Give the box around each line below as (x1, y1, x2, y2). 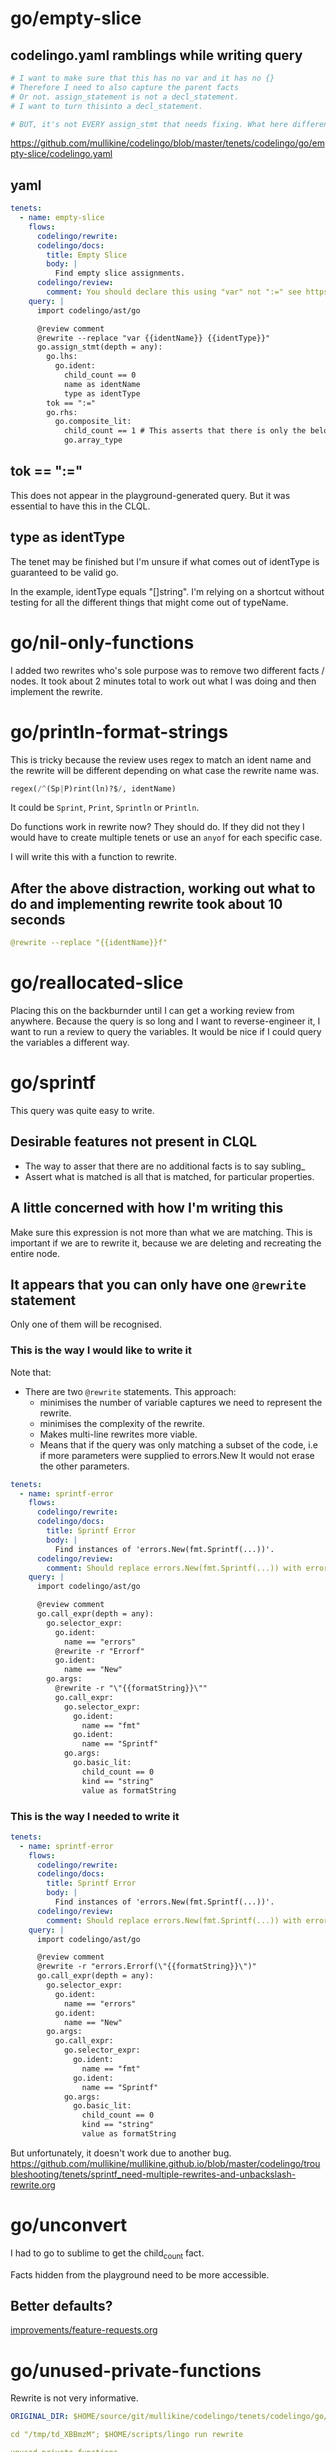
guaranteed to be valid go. (10, 566, 119, 578)
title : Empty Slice (46, 250, 128, 260)
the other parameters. (39, 1460, 130, 1472)
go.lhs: (46, 352, 78, 362)
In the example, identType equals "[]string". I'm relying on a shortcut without (10, 585, 325, 597)
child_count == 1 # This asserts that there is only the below (63, 426, 333, 436)
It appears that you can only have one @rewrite (10, 1277, 307, 1294)
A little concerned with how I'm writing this (10, 1200, 284, 1217)
